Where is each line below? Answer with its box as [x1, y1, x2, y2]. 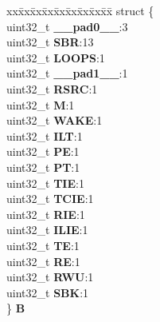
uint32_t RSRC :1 [6, 80, 98, 97]
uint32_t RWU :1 [6, 268, 94, 285]
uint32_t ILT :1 [6, 127, 83, 144]
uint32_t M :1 [6, 96, 75, 113]
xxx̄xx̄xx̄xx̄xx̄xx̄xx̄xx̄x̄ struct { [6, 2, 154, 18]
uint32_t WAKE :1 [6, 112, 103, 129]
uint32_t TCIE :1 [6, 190, 94, 207]
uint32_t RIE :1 [6, 205, 85, 222]
